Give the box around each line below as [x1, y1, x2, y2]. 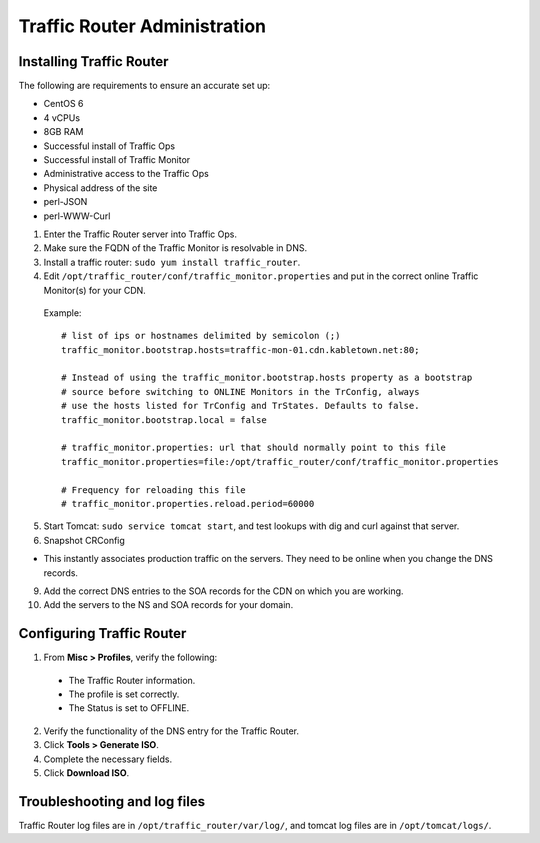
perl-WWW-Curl [43, 210, 111, 222]
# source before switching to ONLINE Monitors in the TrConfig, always [61, 386, 420, 397]
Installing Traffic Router [18, 53, 169, 70]
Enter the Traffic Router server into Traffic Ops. [43, 228, 237, 240]
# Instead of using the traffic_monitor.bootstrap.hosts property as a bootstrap [61, 372, 473, 384]
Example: [43, 306, 82, 319]
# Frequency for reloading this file [61, 484, 247, 495]
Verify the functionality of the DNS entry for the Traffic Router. [43, 725, 300, 737]
